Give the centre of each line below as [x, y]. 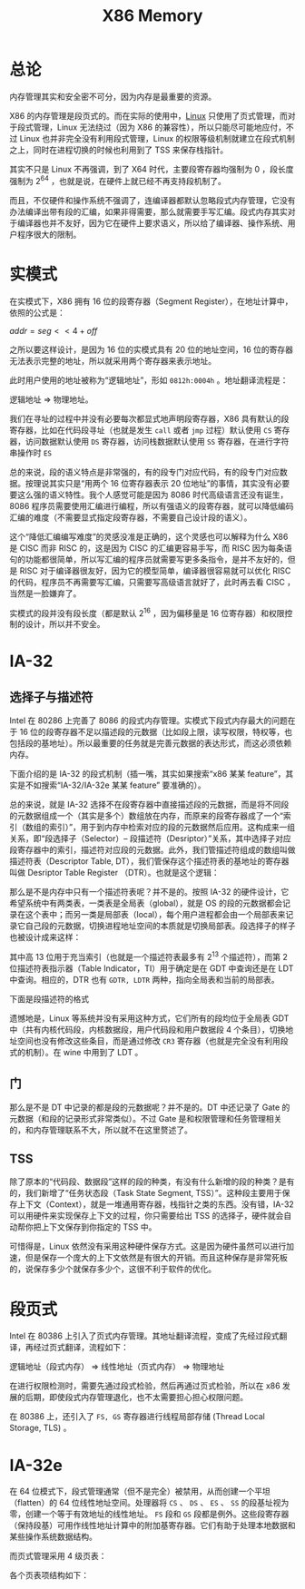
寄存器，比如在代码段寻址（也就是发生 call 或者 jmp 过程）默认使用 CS [141, 430]
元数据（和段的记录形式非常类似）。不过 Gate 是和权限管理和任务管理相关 [146, 1118]
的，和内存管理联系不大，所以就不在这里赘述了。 [101, 1130]
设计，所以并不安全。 [65, 624]
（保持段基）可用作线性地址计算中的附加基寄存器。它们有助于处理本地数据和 [152, 1525]
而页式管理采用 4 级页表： [58, 1556]
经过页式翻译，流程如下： [81, 1348]
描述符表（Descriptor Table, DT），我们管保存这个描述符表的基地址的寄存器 [149, 861]
